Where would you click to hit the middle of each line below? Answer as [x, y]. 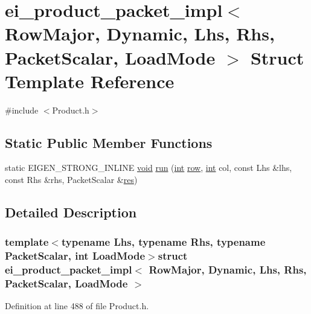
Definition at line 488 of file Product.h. [77, 306]
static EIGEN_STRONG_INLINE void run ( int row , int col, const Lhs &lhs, [149, 168]
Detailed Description [71, 212]
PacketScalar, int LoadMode [75, 256]
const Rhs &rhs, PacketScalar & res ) [71, 180]
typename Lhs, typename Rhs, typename [163, 242]
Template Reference [90, 81]
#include [22, 110]
